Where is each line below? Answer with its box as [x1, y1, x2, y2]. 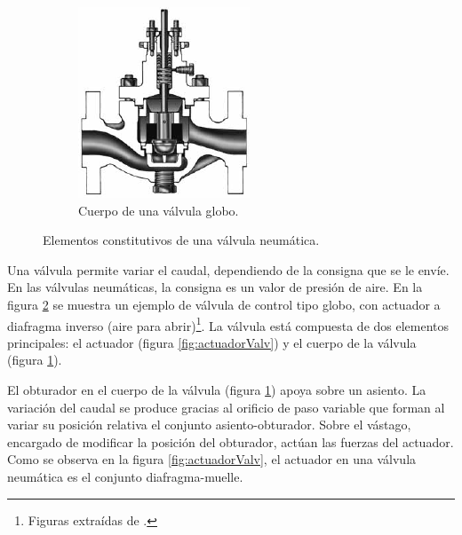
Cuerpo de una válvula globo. [78, 201, 239, 219]
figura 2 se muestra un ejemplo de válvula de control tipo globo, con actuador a [7, 295, 441, 313]
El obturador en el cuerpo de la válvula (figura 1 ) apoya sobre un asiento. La [7, 381, 426, 398]
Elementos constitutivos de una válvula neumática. [43, 231, 320, 249]
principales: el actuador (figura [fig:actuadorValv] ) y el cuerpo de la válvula [7, 333, 417, 351]
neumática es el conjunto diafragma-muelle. [7, 467, 243, 485]
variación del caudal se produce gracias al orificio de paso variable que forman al [7, 397, 445, 416]
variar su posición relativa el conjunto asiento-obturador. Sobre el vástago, [7, 415, 411, 434]
